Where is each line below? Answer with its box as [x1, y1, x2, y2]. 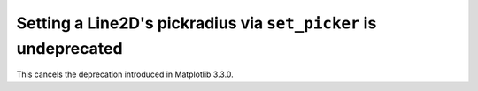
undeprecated [16, 38, 123, 58]
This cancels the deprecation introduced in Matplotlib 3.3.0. [16, 69, 234, 80]
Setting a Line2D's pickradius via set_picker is [16, 13, 377, 33]
